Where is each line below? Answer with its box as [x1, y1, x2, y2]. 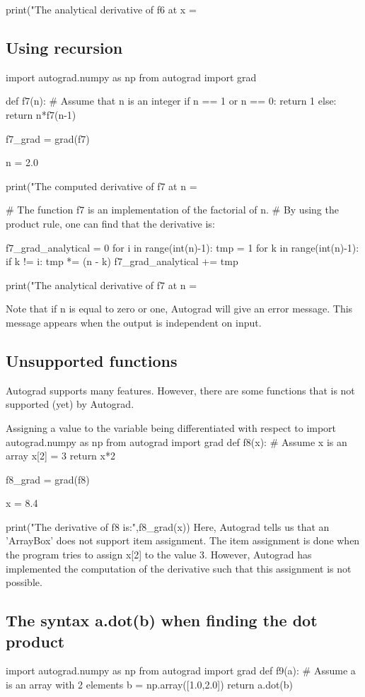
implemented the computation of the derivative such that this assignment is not [6, 561, 352, 575]
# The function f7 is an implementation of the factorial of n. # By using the [6, 202, 339, 217]
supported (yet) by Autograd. [6, 397, 134, 411]
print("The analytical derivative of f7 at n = [6, 277, 197, 292]
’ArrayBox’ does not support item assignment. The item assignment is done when [6, 533, 360, 548]
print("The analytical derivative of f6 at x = [6, 2, 197, 16]
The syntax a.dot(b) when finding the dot [6, 609, 318, 631]
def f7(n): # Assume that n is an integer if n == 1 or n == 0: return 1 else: [6, 93, 337, 108]
